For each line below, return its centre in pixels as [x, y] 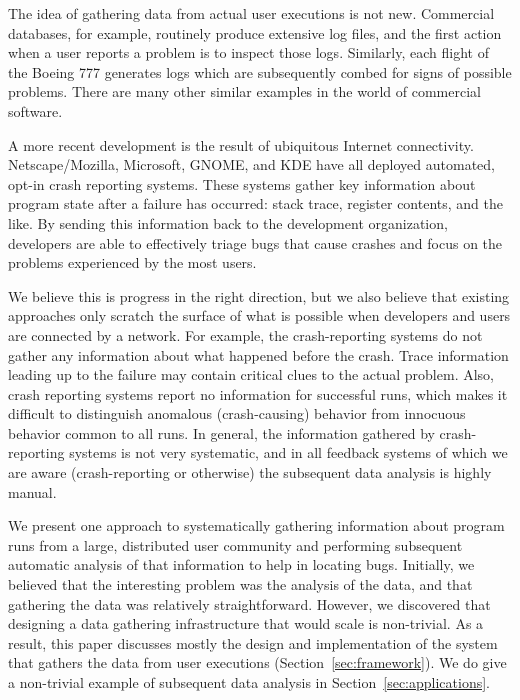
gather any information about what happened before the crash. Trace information [258, 354]
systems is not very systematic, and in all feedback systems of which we [288, 452]
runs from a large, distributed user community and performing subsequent [235, 544]
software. [35, 110]
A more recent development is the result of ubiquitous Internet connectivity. [241, 144]
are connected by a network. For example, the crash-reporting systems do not [245, 334]
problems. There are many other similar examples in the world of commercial [244, 91]
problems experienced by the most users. [132, 262]
